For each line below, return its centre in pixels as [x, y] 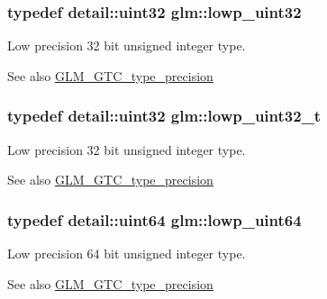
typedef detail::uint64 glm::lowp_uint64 [154, 219]
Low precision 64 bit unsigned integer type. [127, 254]
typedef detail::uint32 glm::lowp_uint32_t [164, 116]
